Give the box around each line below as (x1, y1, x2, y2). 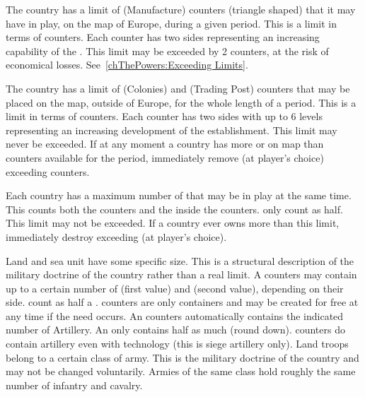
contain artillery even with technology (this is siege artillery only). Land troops (6, 336, 349, 351)
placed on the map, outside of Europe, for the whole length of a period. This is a (6, 95, 357, 109)
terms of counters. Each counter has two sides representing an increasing (6, 30, 320, 45)
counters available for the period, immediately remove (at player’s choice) (6, 150, 324, 165)
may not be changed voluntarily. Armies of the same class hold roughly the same (6, 364, 356, 379)
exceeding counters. (6, 164, 90, 179)
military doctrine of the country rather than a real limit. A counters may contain (6, 267, 357, 282)
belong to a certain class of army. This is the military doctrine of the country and (6, 350, 359, 365)
